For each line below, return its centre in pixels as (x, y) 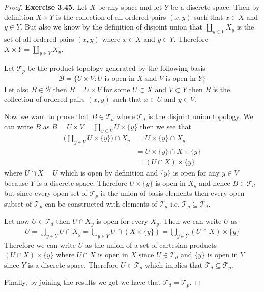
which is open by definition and (109, 173)
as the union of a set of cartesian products (151, 244)
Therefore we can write (40, 244)
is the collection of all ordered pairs (111, 17)
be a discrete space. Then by (215, 7)
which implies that (174, 264)
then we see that (166, 126)
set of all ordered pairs (39, 38)
